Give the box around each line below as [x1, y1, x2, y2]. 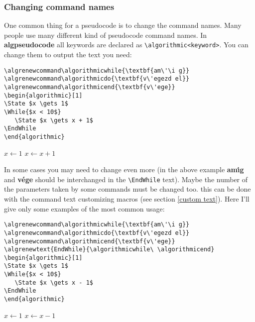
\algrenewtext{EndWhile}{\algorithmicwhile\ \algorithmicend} [4, 246, 215, 253]
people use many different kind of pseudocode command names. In [4, 29, 207, 40]
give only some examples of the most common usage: [4, 203, 165, 214]
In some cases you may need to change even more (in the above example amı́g [4, 164, 244, 175]
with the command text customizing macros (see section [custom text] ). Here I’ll [4, 194, 250, 204]
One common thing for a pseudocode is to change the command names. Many [4, 20, 242, 30]
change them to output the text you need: [4, 49, 132, 60]
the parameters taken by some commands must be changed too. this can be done [4, 184, 251, 194]
